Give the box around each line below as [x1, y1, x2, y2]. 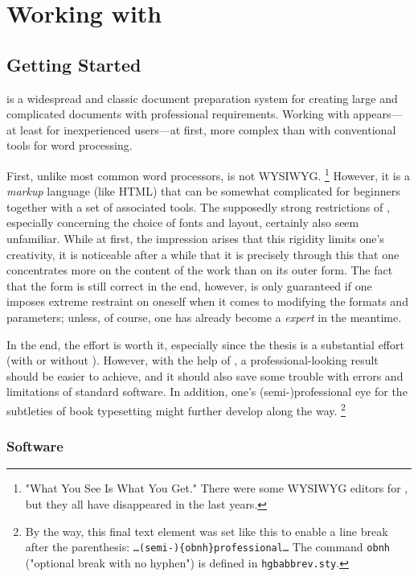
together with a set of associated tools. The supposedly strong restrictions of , [6, 198, 390, 215]
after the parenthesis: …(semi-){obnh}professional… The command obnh [25, 538, 390, 555]
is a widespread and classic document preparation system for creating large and [6, 89, 398, 106]
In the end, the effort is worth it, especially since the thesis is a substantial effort [6, 336, 404, 352]
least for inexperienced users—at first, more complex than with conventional [20, 121, 396, 138]
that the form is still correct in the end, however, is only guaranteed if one [6, 277, 372, 294]
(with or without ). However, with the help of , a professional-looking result [6, 352, 379, 369]
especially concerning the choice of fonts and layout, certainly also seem [6, 214, 359, 231]
